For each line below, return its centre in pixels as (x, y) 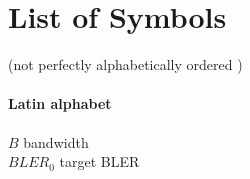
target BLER (99, 161)
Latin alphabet (60, 103)
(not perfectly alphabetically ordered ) (125, 64)
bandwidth (56, 141)
